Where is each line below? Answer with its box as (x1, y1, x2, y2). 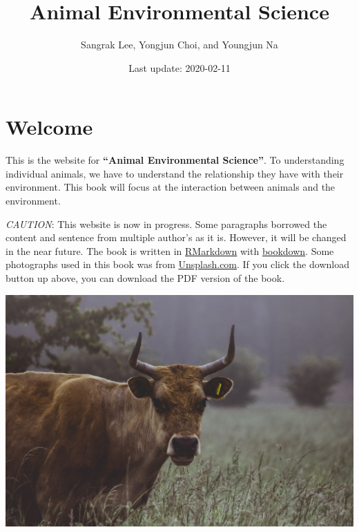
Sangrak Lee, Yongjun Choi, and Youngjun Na (81, 37, 278, 52)
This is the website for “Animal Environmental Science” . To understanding (6, 153, 345, 167)
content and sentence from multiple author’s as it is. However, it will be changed (6, 230, 347, 245)
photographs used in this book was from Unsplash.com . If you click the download (6, 257, 349, 272)
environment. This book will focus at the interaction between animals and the (6, 180, 336, 194)
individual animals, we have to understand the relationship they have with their (6, 166, 344, 180)
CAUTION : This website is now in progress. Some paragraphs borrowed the (6, 216, 327, 231)
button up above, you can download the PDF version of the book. (6, 271, 285, 285)
